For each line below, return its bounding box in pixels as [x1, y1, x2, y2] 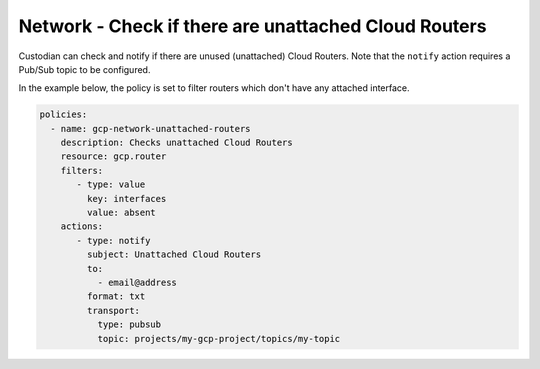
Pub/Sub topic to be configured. [18, 63, 151, 75]
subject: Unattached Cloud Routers [86, 249, 262, 260]
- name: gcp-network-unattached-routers [50, 123, 251, 134]
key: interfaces [86, 193, 167, 204]
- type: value [76, 179, 146, 190]
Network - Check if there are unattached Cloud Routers [18, 15, 487, 37]
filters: [60, 165, 104, 176]
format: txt [86, 291, 146, 302]
